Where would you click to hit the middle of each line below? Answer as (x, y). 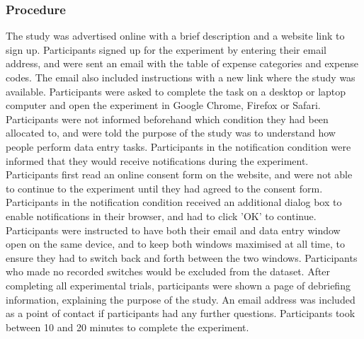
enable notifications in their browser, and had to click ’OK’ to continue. (161, 216)
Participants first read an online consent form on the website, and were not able (179, 174)
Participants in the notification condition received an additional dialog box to (174, 202)
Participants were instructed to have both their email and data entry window (173, 230)
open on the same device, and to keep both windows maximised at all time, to (175, 244)
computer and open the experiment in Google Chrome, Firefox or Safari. (163, 105)
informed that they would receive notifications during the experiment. (157, 160)
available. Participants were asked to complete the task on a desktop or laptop (176, 91)
